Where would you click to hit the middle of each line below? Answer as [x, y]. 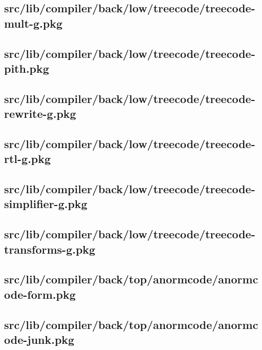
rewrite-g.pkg [40, 114]
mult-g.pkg [34, 23]
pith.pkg [27, 68]
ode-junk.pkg [39, 339]
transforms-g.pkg [50, 249]
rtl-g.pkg [28, 159]
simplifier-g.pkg [46, 204]
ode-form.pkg [40, 294]
